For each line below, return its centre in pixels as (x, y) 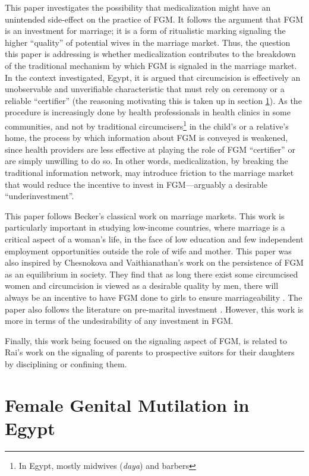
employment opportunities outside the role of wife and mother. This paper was (148, 250)
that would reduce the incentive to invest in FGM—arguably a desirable (136, 184)
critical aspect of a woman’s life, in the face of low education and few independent (154, 239)
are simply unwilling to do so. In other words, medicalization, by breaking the (146, 161)
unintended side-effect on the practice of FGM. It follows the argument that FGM (154, 19)
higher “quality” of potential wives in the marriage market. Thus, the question (148, 42)
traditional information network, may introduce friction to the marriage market (149, 172)
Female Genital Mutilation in (127, 404)
